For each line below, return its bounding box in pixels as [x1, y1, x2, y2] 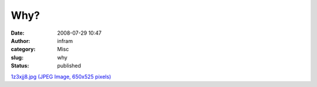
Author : [11, 37, 31, 44]
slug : [11, 53, 23, 61]
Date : [11, 29, 25, 36]
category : [11, 46, 36, 53]
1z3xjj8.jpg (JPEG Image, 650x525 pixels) [11, 73, 112, 80]
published [57, 62, 82, 69]
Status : [11, 62, 29, 69]
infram [57, 37, 73, 44]
